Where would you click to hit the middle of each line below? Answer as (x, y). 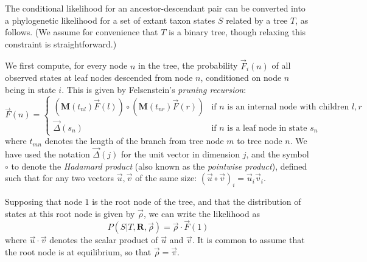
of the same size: (166, 178)
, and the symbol (278, 153)
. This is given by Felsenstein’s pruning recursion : (154, 89)
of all (281, 65)
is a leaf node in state (267, 128)
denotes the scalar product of (104, 240)
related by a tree (257, 20)
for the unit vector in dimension (180, 153)
